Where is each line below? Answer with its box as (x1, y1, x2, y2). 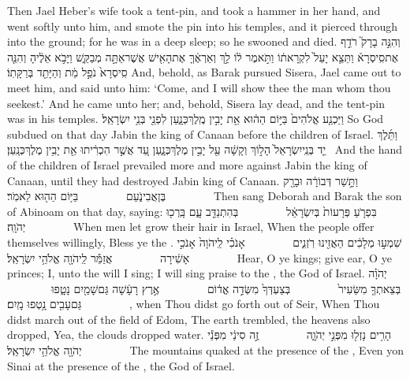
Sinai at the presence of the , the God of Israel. (7, 357, 235, 373)
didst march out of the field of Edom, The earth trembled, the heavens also (7, 310, 371, 327)
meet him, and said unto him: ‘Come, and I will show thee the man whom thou (7, 79, 391, 95)
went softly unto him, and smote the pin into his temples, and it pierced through (7, 17, 398, 34)
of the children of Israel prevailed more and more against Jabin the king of (7, 156, 367, 173)
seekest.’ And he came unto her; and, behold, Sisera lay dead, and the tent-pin (7, 95, 386, 111)
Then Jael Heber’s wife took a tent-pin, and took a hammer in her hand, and (7, 2, 381, 18)
